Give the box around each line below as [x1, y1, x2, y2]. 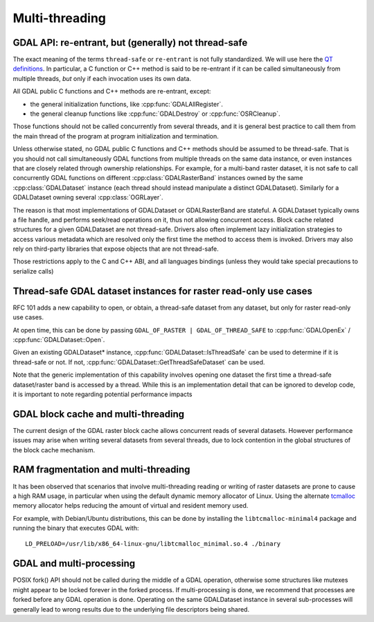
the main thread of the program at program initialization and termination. [12, 132, 219, 140]
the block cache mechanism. [12, 445, 96, 454]
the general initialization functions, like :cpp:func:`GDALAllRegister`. [30, 100, 223, 108]
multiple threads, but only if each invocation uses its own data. [12, 74, 192, 82]
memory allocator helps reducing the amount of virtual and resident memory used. [12, 501, 249, 510]
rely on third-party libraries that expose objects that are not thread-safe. [12, 245, 220, 253]
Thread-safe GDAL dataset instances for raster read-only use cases [12, 285, 313, 297]
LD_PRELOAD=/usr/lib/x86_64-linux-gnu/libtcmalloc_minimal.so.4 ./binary [25, 540, 281, 548]
